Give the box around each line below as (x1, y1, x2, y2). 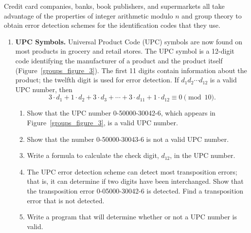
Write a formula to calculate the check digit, (27, 150, 159, 160)
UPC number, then (15, 84, 72, 94)
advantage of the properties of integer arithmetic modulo (4, 10, 173, 20)
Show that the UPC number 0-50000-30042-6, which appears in (27, 108, 215, 118)
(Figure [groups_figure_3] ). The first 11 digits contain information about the (15, 65, 247, 75)
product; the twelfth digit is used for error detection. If (15, 75, 179, 85)
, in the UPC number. (170, 150, 235, 160)
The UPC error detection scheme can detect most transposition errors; (27, 166, 237, 176)
